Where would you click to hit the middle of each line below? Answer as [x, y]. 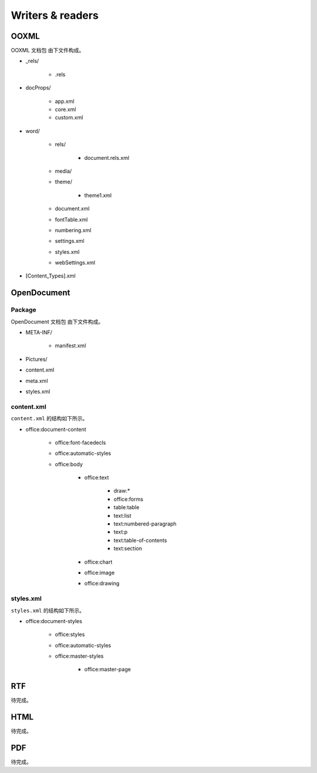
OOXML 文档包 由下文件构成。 [48, 51]
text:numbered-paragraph [145, 524]
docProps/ [38, 88]
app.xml [65, 101]
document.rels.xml [107, 158]
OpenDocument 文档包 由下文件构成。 [57, 322]
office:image [100, 573]
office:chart [98, 562]
